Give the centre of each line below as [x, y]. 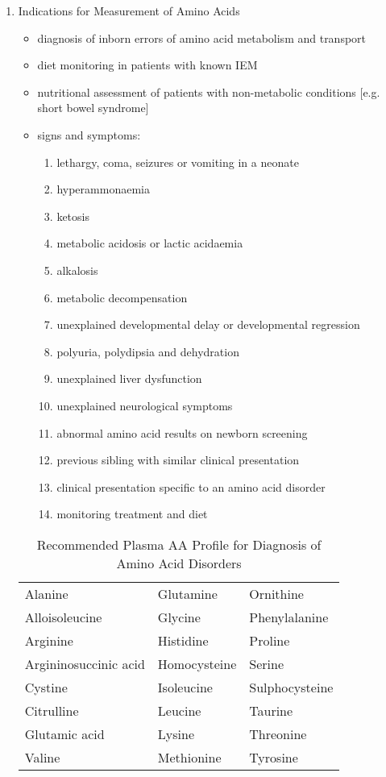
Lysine [176, 733]
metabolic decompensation [122, 297]
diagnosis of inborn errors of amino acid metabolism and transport [202, 37]
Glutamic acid [64, 733]
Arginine [49, 640]
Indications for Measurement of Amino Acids [129, 10]
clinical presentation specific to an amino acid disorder [191, 486]
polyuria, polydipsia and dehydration [148, 351]
